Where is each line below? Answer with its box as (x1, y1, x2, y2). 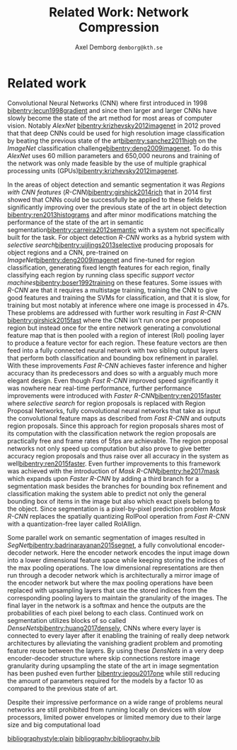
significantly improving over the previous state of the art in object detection (7, 203, 227, 211)
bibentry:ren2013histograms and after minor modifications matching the (7, 210, 217, 219)
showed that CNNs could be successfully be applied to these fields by (7, 195, 212, 204)
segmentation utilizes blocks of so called (7, 616, 127, 624)
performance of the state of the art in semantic (7, 218, 144, 226)
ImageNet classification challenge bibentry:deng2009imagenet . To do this (7, 143, 222, 153)
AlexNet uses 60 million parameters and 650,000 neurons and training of (7, 151, 220, 160)
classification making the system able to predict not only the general (7, 489, 207, 497)
